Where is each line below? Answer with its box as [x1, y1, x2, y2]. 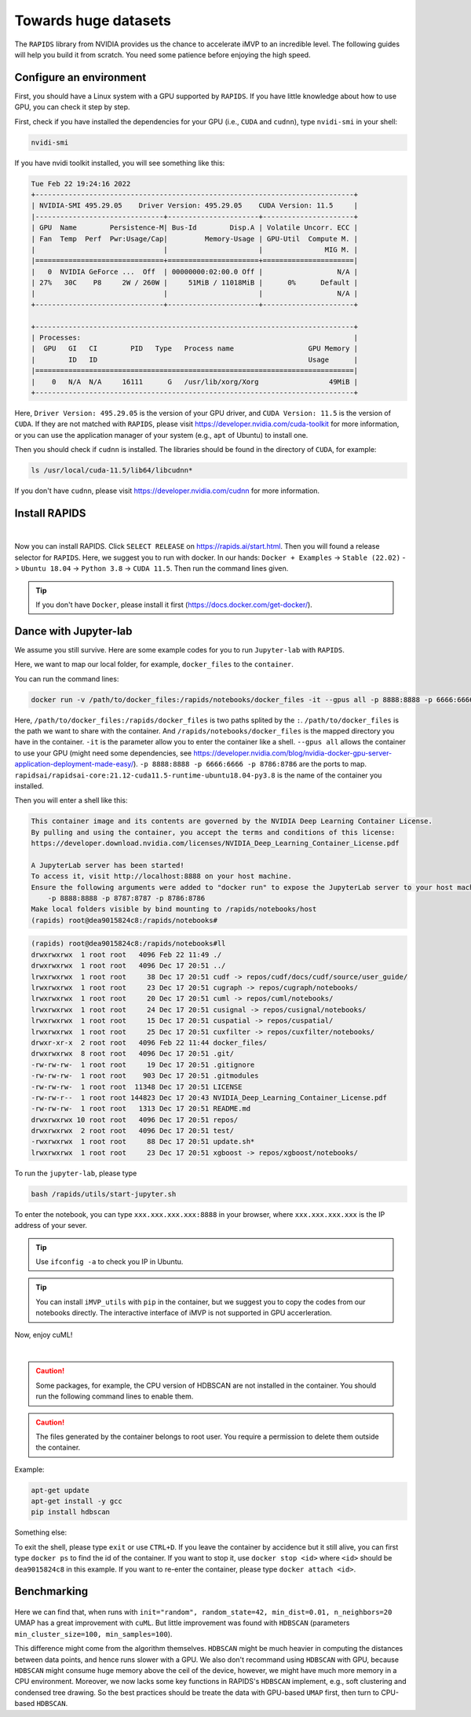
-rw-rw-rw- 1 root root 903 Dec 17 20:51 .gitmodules [31, 1072, 259, 1080]
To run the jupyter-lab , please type [14, 1168, 137, 1178]
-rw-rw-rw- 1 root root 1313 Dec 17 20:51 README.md [31, 1105, 251, 1113]
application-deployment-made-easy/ [14, 759, 133, 769]
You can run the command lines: [14, 674, 119, 683]
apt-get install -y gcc [31, 1497, 123, 1506]
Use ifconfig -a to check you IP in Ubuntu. [35, 1257, 184, 1266]
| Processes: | [31, 333, 359, 342]
